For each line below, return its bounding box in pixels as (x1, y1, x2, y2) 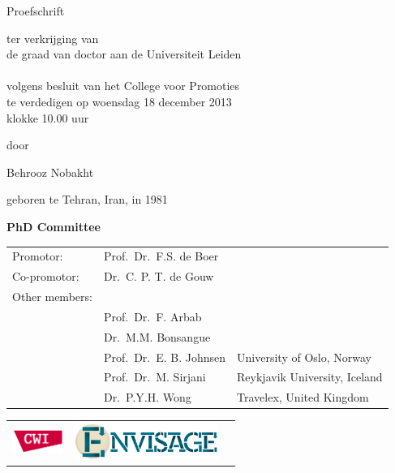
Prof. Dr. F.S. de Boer (103, 247, 219, 264)
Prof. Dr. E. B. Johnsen (103, 348, 226, 365)
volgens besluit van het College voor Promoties (6, 77, 240, 94)
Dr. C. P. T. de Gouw (103, 268, 214, 285)
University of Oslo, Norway (237, 348, 371, 365)
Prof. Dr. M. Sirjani (103, 368, 206, 385)
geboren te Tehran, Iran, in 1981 (6, 191, 168, 208)
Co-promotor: (12, 268, 79, 285)
